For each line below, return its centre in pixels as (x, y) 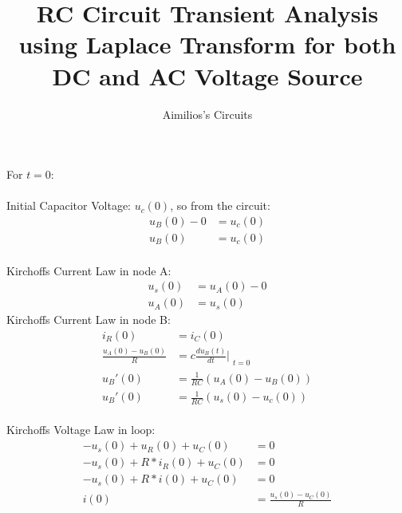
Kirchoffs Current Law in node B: (89, 320)
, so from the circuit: (220, 205)
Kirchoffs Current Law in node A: (89, 270)
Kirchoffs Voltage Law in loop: (81, 430)
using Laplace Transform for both (207, 44)
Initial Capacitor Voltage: (69, 205)
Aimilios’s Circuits (207, 114)
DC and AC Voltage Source (207, 75)
